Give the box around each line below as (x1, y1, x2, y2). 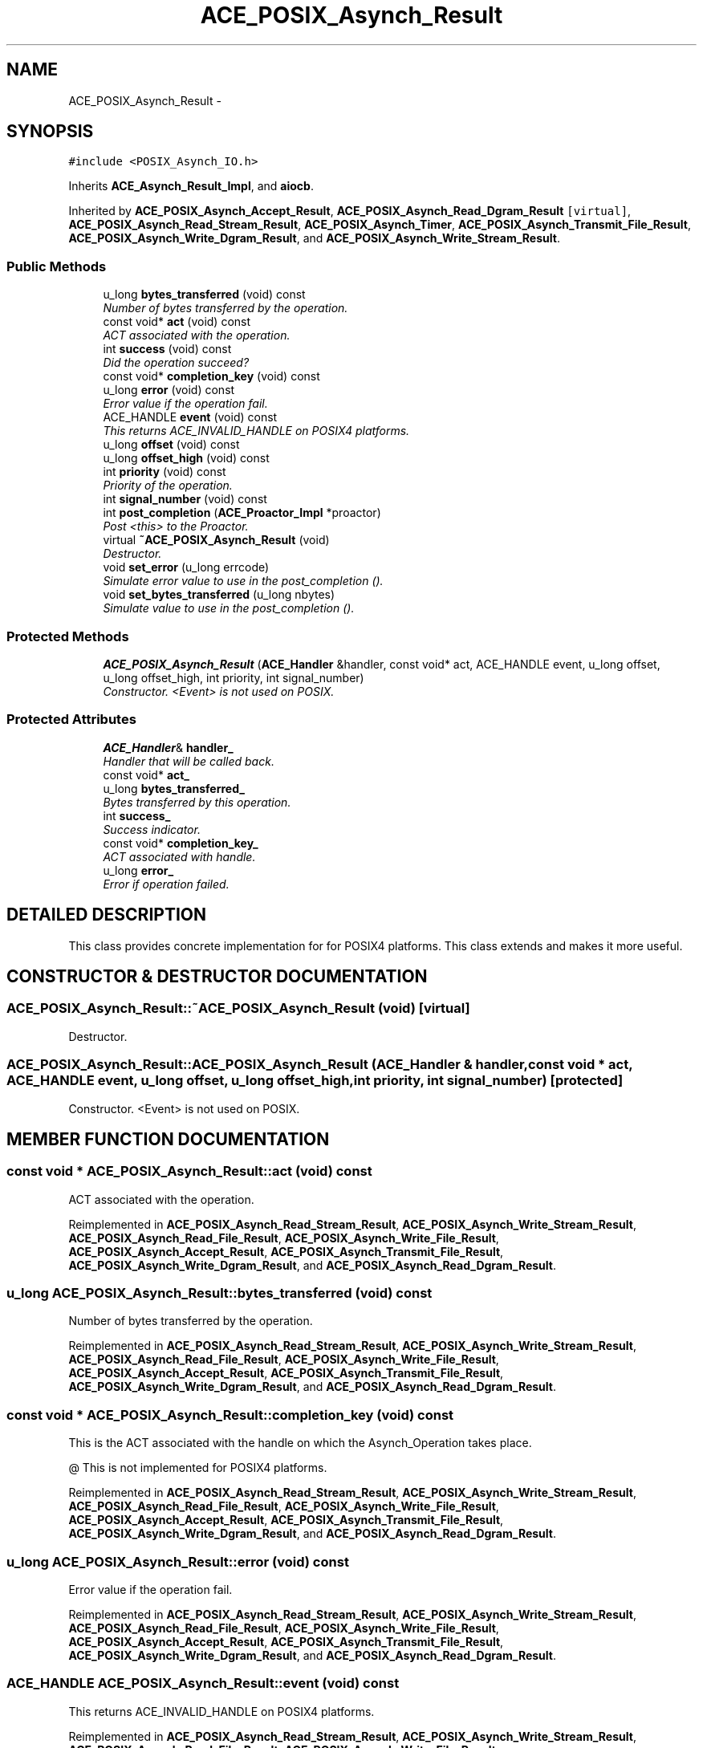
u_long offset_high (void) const (103, 451, 270, 465)
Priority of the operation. (103, 478, 233, 493)
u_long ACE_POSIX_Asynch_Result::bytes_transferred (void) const (6, 1285, 433, 1302)
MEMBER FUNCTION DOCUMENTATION (6, 1128, 330, 1149)
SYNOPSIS (6, 121, 94, 142)
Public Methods (6, 258, 107, 274)
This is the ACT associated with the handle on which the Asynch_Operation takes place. (68, 1436, 532, 1450)
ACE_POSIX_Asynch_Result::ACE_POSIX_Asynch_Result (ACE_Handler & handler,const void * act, (6, 1056, 633, 1073)
